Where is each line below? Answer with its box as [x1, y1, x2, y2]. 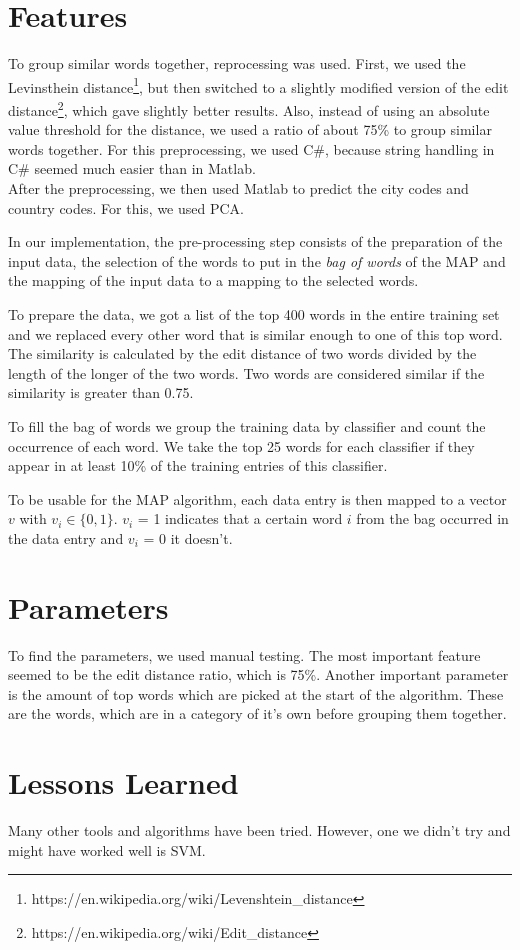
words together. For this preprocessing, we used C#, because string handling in [8, 138, 495, 159]
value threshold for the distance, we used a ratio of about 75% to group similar [8, 119, 492, 140]
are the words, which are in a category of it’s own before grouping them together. [8, 703, 507, 724]
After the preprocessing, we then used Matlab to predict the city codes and [8, 178, 469, 198]
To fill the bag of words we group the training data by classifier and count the [8, 415, 486, 436]
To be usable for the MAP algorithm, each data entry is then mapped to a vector [8, 488, 507, 509]
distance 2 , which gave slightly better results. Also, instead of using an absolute [8, 96, 490, 120]
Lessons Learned [8, 762, 239, 803]
